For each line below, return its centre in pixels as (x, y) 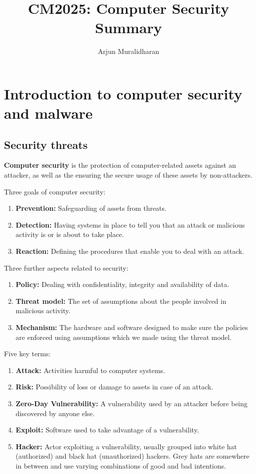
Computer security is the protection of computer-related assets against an (120, 165)
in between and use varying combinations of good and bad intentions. (121, 465)
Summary (128, 27)
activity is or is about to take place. (70, 234)
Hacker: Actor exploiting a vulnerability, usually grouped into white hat (126, 446)
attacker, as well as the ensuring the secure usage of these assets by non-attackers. (128, 175)
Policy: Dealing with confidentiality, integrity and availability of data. (122, 284)
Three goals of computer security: (55, 191)
